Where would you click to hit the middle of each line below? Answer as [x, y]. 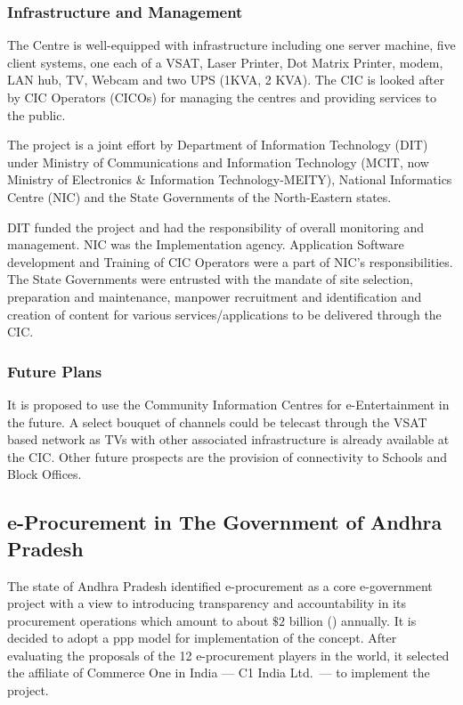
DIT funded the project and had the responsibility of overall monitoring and [216, 227]
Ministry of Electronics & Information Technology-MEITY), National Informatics [230, 179]
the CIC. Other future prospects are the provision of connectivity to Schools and [227, 456]
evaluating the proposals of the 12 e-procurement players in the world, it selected [228, 655]
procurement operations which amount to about [138, 620]
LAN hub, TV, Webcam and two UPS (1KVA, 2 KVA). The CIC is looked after [226, 80]
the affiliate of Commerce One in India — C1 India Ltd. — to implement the [219, 673]
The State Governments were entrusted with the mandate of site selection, [210, 279]
